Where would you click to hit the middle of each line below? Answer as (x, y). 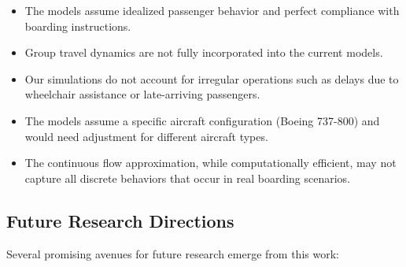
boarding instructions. (78, 26)
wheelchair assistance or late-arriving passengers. (142, 94)
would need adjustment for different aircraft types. (146, 136)
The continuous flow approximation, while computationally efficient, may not (210, 163)
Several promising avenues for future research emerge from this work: (173, 253)
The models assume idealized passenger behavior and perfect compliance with (212, 10)
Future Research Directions (120, 220)
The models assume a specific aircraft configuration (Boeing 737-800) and (202, 120)
